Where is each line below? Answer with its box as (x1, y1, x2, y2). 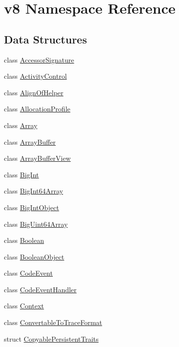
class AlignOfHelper (4, 87, 64, 97)
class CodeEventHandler (4, 284, 77, 294)
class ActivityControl (4, 71, 67, 81)
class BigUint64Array (4, 218, 68, 229)
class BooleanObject (4, 251, 65, 261)
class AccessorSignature (4, 54, 74, 65)
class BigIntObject (4, 202, 59, 212)
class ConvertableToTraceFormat (4, 317, 102, 327)
